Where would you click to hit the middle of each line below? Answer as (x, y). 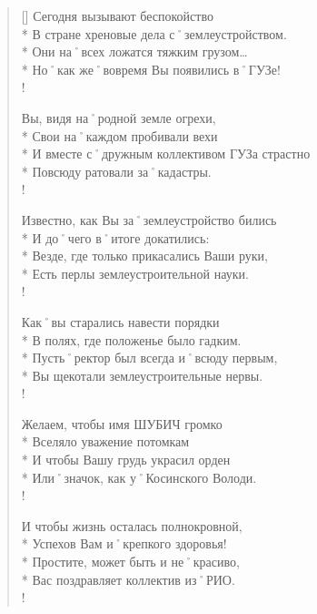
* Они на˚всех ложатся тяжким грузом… (134, 51)
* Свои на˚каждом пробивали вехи (119, 135)
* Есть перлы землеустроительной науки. (135, 273)
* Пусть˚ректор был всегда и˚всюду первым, (149, 358)
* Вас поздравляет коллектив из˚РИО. (128, 579)
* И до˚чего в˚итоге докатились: (115, 237)
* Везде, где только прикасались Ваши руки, (145, 256)
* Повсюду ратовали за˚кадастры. (116, 171)
